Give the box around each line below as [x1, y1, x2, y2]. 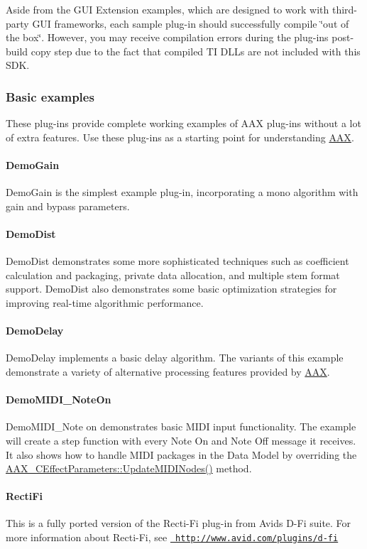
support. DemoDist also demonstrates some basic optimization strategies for [6, 281, 337, 296]
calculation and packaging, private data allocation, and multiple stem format [6, 267, 340, 282]
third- [332, 2, 358, 16]
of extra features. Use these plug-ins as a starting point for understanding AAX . [6, 129, 354, 144]
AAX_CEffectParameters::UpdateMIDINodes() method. [6, 461, 252, 476]
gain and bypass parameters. [6, 198, 130, 213]
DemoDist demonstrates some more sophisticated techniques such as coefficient [6, 254, 349, 268]
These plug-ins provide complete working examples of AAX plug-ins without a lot [6, 116, 361, 131]
